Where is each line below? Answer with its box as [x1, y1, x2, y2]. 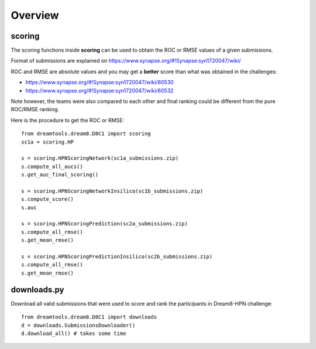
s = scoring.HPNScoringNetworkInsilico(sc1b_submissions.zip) [21, 187, 204, 194]
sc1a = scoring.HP [21, 138, 74, 145]
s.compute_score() [21, 196, 74, 203]
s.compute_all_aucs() [21, 163, 83, 170]
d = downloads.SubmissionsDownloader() [21, 322, 136, 329]
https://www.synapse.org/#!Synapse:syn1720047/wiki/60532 [25, 87, 174, 94]
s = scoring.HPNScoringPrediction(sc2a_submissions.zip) [21, 220, 188, 227]
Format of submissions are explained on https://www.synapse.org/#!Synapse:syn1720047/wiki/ [11, 57, 241, 64]
